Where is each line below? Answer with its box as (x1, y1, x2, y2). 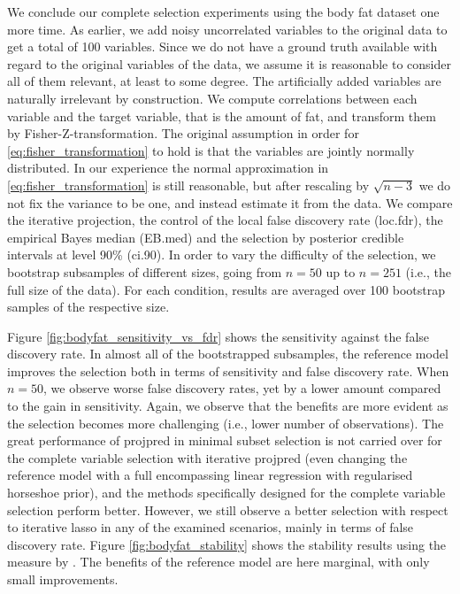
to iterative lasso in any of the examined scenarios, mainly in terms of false (7, 518, 414, 536)
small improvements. (7, 570, 119, 588)
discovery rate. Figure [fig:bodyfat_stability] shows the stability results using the (7, 535, 447, 553)
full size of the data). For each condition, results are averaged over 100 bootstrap (7, 280, 446, 298)
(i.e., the (405, 262, 451, 281)
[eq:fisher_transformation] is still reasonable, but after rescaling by (7, 175, 370, 194)
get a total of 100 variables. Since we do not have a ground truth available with (7, 37, 438, 56)
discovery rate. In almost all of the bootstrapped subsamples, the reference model (7, 344, 448, 363)
